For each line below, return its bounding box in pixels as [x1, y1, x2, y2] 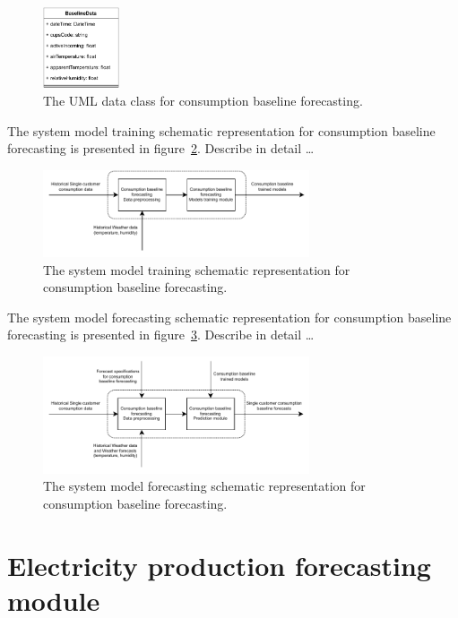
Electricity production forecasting [7, 546, 431, 583]
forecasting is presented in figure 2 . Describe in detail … [7, 139, 315, 158]
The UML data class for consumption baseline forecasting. [43, 91, 363, 110]
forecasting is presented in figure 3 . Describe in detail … [7, 325, 315, 344]
